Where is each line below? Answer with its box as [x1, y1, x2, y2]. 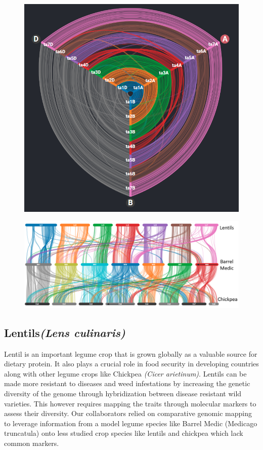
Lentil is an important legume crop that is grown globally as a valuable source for [4, 348, 257, 359]
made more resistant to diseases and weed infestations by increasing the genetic [4, 378, 250, 389]
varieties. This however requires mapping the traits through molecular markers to [4, 398, 256, 408]
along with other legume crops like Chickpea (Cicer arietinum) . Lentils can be [4, 368, 247, 379]
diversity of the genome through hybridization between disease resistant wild [4, 388, 242, 398]
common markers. [4, 437, 59, 448]
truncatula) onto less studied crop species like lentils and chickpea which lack [4, 428, 243, 438]
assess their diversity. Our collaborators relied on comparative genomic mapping [4, 408, 252, 419]
